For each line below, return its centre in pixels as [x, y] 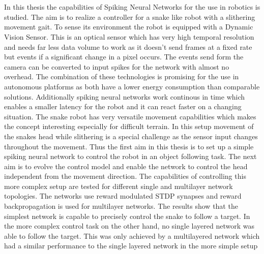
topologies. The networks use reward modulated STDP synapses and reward [123, 196]
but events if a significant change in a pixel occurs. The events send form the [124, 57]
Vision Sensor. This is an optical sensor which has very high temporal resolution [129, 36]
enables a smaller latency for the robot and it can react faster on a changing [123, 106]
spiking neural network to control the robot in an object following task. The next [130, 156]
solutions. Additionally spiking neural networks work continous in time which [125, 96]
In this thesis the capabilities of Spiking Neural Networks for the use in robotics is [132, 7]
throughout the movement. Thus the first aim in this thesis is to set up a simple [129, 146]
